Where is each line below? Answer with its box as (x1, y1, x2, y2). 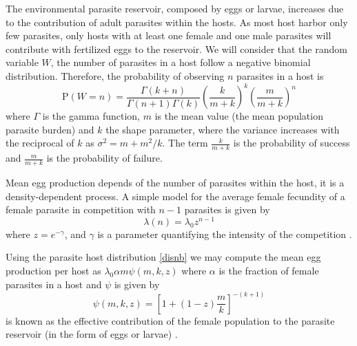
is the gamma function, (42, 109, 141, 123)
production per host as (6, 263, 101, 277)
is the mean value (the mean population (154, 109, 323, 123)
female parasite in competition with (6, 202, 156, 217)
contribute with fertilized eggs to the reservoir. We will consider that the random (6, 41, 347, 56)
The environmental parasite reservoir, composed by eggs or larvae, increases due (6, 1, 344, 15)
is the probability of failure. (46, 151, 163, 165)
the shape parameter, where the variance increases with (105, 122, 340, 136)
